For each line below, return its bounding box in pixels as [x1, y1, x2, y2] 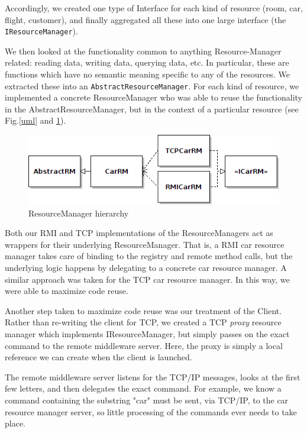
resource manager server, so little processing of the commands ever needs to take [5, 405, 297, 418]
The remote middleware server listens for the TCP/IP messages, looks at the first [5, 370, 300, 383]
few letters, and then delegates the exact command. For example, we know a [5, 382, 282, 395]
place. [5, 417, 25, 429]
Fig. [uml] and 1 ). [5, 114, 66, 127]
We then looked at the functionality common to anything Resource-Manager [5, 44, 282, 57]
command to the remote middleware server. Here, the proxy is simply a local [5, 339, 283, 351]
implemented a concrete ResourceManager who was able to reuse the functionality [5, 91, 302, 104]
